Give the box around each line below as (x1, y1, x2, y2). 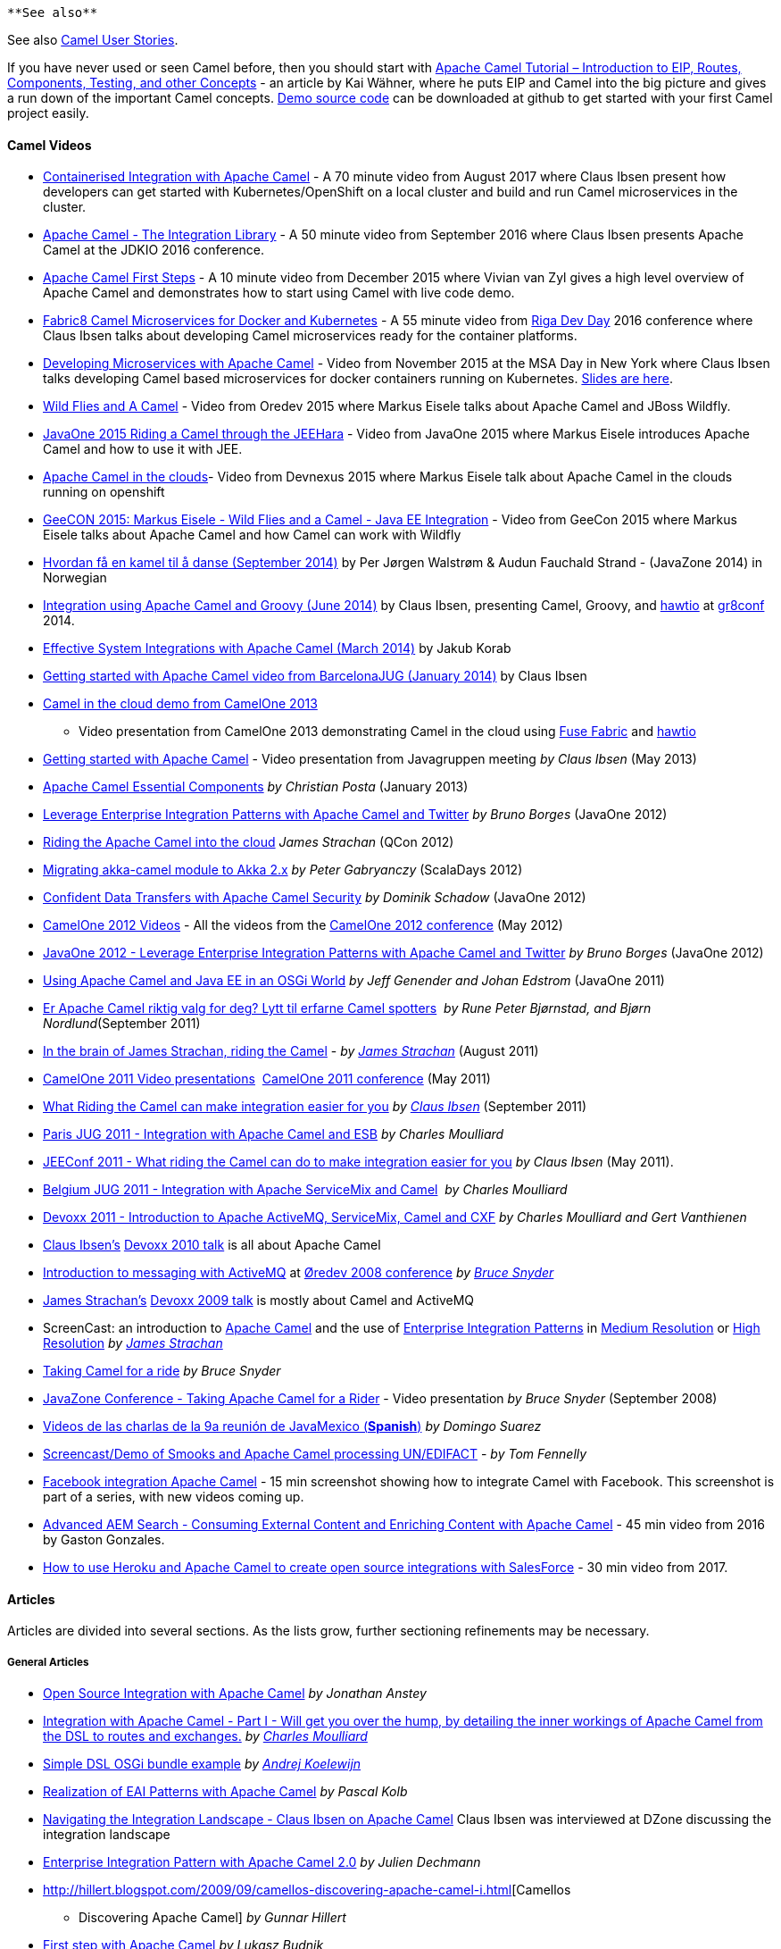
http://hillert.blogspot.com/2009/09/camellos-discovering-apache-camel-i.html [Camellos (43, 1882, 571, 1898)
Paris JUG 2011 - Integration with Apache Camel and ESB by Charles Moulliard (43, 1126, 504, 1142)
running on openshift (43, 484, 165, 500)
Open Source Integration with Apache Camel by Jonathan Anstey (43, 1686, 427, 1702)
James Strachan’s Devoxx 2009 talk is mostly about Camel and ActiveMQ (43, 1292, 475, 1309)
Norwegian (43, 570, 107, 586)
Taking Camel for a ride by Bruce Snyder (43, 1363, 281, 1379)
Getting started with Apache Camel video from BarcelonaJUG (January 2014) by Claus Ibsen (43, 668, 587, 684)
